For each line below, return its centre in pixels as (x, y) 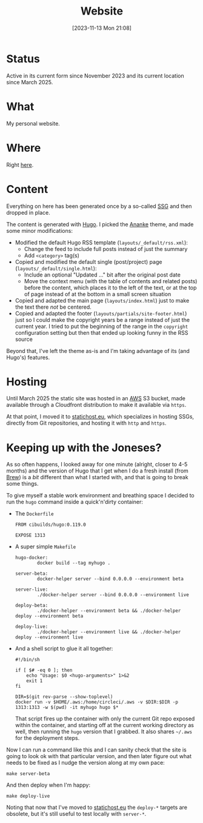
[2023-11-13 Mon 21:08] (102, 28)
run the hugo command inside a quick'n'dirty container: (75, 502)
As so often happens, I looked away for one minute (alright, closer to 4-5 (97, 465)
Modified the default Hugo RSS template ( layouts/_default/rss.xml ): (101, 242)
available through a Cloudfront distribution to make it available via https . (96, 405)
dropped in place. (28, 212)
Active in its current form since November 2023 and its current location (95, 76)
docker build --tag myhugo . (74, 563)
